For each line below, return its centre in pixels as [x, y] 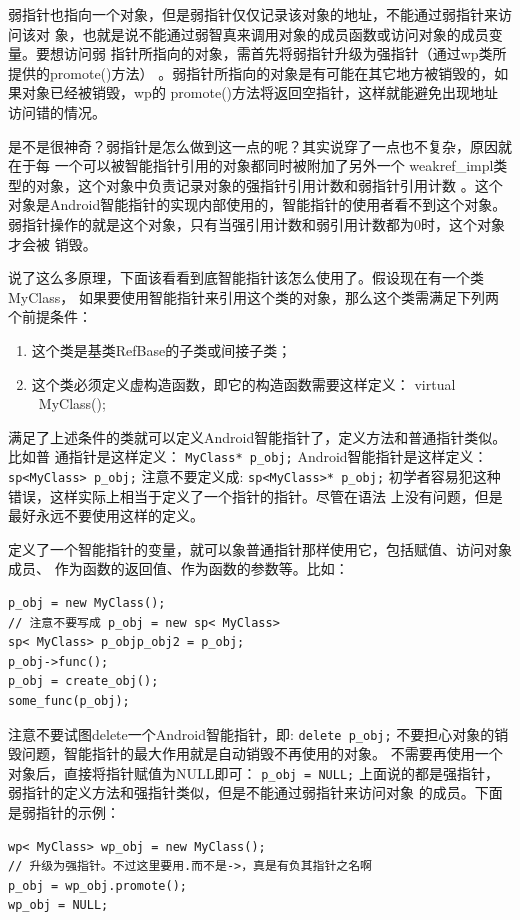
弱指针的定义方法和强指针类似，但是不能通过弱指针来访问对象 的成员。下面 [255, 792]
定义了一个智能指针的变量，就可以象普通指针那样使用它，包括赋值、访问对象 [260, 548]
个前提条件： [50, 316]
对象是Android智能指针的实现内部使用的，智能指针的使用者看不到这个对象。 [257, 204]
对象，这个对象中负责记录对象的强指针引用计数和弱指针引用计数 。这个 [269, 184]
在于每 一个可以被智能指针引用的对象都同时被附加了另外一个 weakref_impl [251, 165]
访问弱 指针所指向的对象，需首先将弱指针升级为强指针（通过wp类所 [285, 53]
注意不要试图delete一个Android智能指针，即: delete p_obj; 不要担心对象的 [251, 733]
